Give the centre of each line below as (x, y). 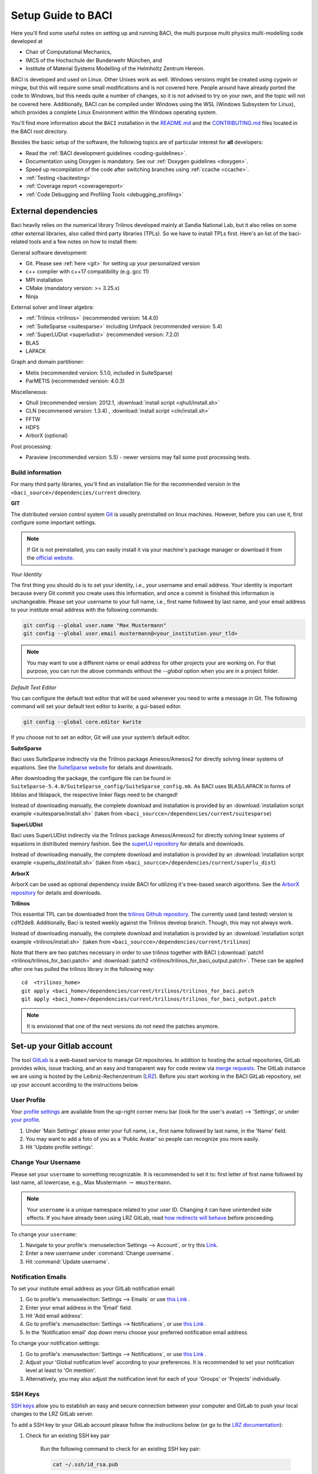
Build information (36, 473)
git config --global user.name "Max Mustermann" (95, 626)
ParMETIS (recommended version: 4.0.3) (75, 381)
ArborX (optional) (47, 436)
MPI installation (44, 279)
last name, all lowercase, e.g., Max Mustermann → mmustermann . (91, 1182)
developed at (27, 41)
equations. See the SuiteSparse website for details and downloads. (92, 767)
